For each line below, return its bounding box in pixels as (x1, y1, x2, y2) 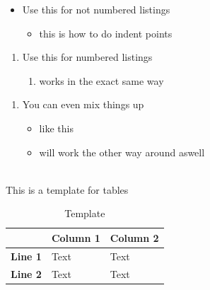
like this (39, 120, 74, 135)
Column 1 (51, 230, 100, 245)
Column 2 (110, 230, 159, 245)
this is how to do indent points (39, 25, 173, 40)
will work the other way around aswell (39, 144, 205, 159)
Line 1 (11, 248, 42, 263)
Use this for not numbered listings (22, 2, 170, 16)
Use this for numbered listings (22, 50, 153, 64)
